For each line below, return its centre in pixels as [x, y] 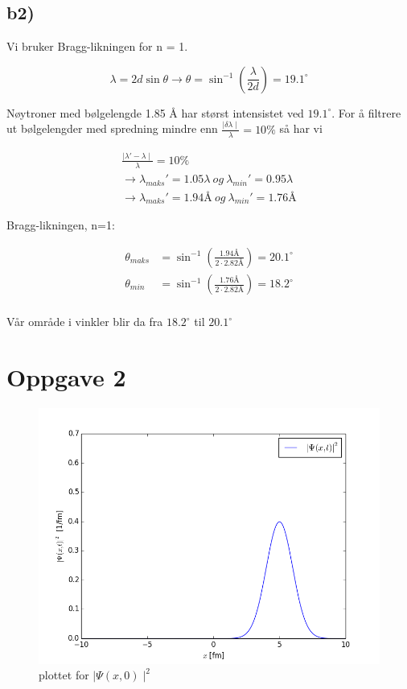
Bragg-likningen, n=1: [61, 225]
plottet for [64, 675]
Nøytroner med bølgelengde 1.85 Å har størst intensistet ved [155, 112]
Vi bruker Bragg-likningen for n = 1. [97, 46]
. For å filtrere [366, 112]
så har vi [301, 128]
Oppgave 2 [66, 376]
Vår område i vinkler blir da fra [85, 322]
